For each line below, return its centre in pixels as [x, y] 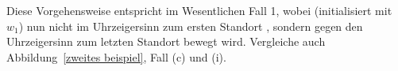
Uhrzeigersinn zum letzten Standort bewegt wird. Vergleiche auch [166, 41]
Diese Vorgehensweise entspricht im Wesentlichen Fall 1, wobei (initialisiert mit [199, 10]
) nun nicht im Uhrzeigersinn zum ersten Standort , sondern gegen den [191, 26]
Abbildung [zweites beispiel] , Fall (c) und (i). [116, 56]
